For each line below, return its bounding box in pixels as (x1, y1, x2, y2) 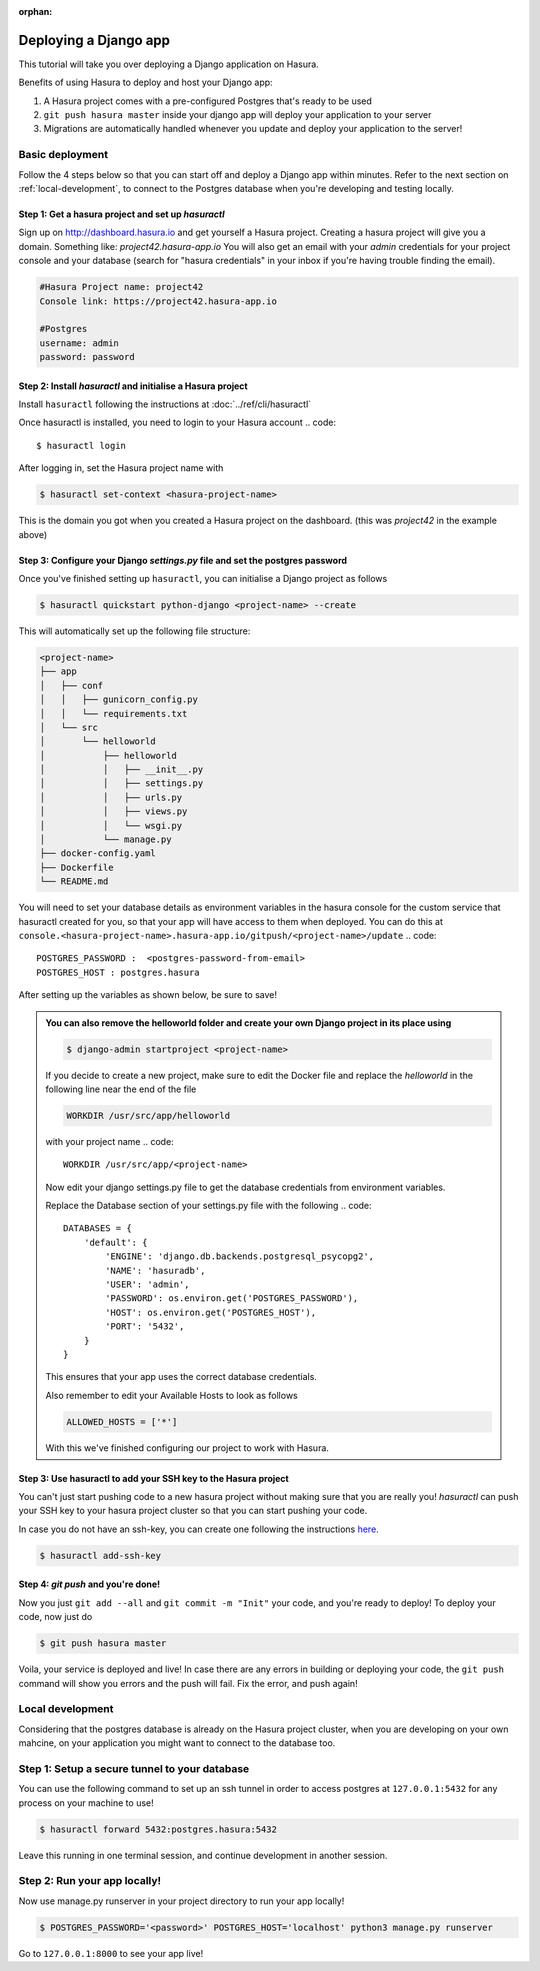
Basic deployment (18, 148, 109, 162)
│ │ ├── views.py (39, 806, 188, 817)
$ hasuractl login (36, 440, 127, 451)
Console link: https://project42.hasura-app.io (39, 295, 277, 307)
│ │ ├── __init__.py (39, 764, 204, 775)
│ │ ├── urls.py (39, 791, 183, 803)
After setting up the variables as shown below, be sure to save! (18, 989, 277, 1001)
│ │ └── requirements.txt (39, 708, 188, 719)
